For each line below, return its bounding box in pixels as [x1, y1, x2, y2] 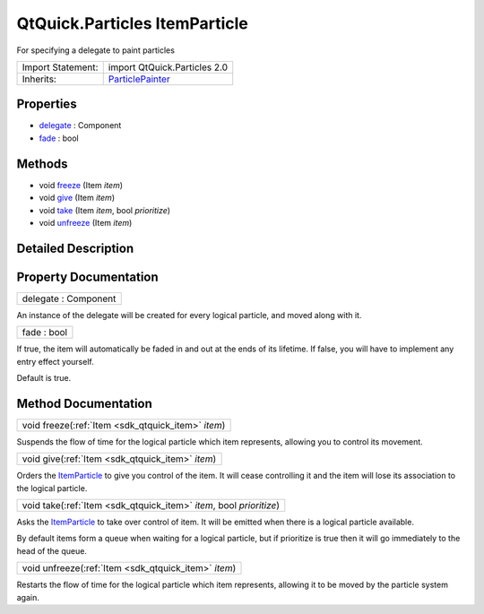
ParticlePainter [108, 73, 170, 85]
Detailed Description [16, 240, 134, 255]
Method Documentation [16, 395, 152, 411]
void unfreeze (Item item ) [39, 217, 133, 228]
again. [16, 592, 40, 602]
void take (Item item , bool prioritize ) [39, 204, 170, 215]
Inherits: [22, 73, 57, 85]
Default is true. [16, 373, 72, 384]
